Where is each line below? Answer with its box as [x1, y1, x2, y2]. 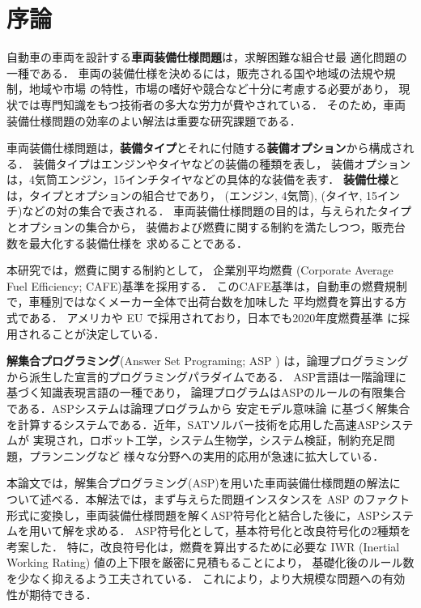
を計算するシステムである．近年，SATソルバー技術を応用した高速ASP [6, 415, 380, 432]
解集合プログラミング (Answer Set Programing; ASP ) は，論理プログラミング [6, 352, 409, 369]
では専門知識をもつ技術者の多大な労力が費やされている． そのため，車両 [17, 96, 406, 113]
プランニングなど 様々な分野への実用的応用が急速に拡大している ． [28, 447, 385, 464]
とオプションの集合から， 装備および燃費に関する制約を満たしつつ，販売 [6, 219, 394, 236]
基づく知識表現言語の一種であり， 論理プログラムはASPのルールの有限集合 [6, 384, 406, 401]
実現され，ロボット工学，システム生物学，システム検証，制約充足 [32, 432, 384, 449]
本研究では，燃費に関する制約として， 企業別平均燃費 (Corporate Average [6, 261, 393, 278]
